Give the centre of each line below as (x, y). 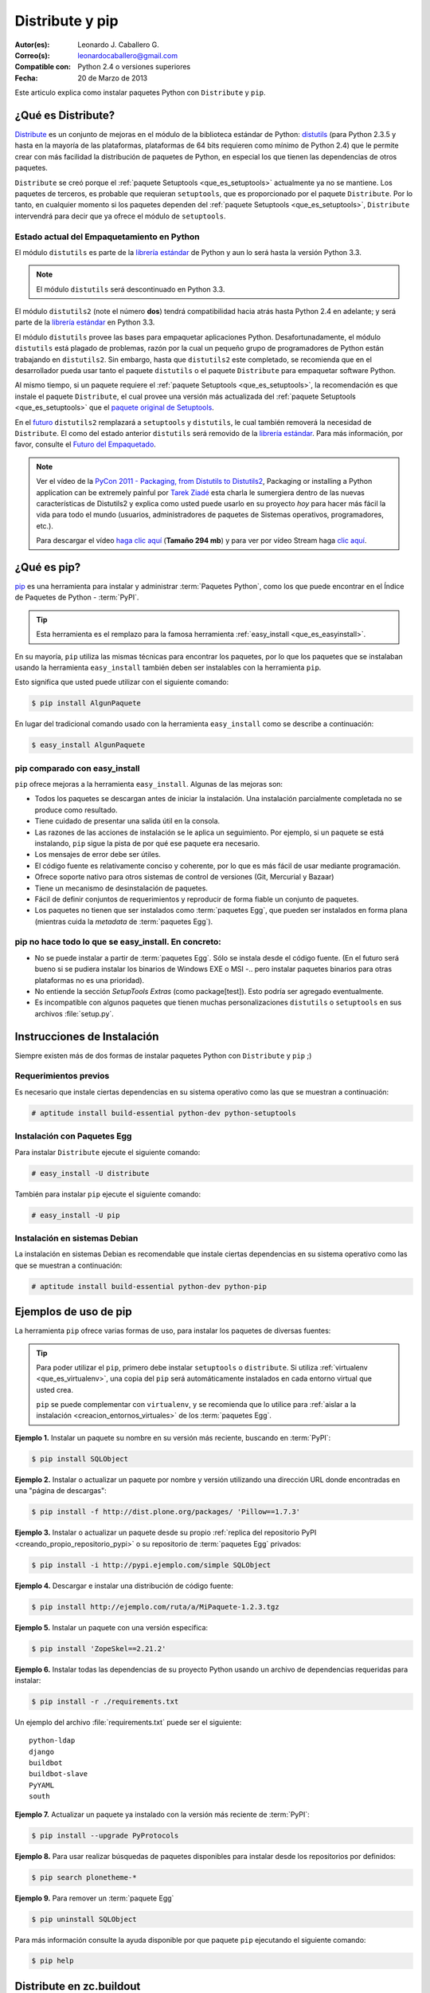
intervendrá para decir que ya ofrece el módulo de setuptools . (120, 216)
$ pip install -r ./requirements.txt (105, 1701)
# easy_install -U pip (76, 1215)
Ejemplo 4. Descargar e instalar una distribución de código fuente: (124, 1586)
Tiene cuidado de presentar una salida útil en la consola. (127, 821)
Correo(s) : (33, 55)
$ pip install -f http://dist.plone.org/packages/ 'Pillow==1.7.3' (166, 1512)
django (42, 1751)
